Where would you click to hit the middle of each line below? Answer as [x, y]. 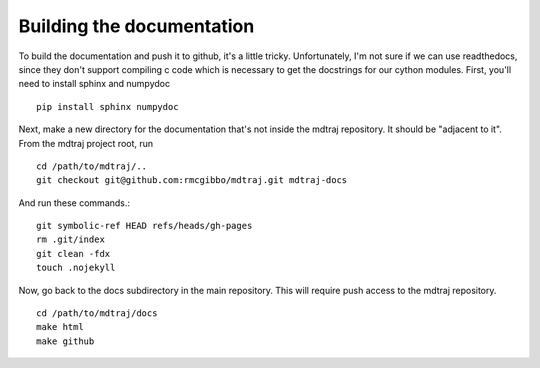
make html [60, 327]
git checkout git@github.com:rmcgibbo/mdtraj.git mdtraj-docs [192, 180]
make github [65, 341]
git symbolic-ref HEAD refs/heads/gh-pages [144, 226]
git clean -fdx [73, 253]
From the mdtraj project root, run [86, 143]
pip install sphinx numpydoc [107, 106]
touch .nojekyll [76, 268]
